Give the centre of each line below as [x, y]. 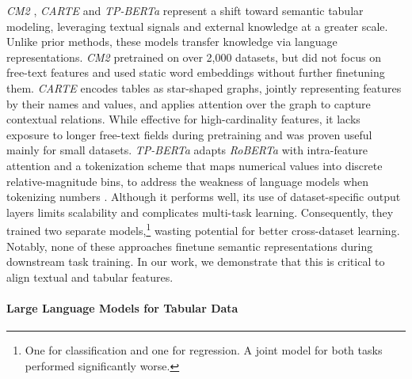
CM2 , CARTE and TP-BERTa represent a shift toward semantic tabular [185, 10]
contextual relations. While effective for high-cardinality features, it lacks [183, 119]
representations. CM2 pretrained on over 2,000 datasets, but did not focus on [194, 57]
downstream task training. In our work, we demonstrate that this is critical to [196, 262]
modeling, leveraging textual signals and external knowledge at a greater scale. [197, 26]
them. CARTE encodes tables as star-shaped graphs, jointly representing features [204, 87]
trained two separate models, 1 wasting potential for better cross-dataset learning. [203, 229]
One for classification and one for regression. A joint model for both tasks [204, 350]
